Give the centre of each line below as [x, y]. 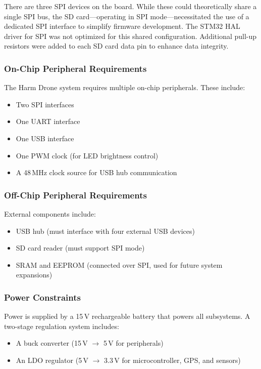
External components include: [50, 213]
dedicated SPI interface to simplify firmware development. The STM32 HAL [122, 26]
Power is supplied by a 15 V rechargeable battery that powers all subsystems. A [127, 316]
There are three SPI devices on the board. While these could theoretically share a [130, 6]
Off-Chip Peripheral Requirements [75, 195]
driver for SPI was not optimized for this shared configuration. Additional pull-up [130, 36]
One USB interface [45, 138]
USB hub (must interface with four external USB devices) [105, 231]
